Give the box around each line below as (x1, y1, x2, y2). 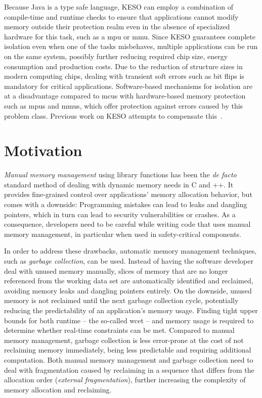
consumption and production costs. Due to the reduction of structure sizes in (4, 61, 243, 71)
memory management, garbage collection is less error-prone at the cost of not (4, 334, 244, 345)
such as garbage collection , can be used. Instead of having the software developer (4, 256, 253, 266)
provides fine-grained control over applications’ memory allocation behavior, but (4, 189, 252, 200)
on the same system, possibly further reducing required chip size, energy (4, 51, 228, 61)
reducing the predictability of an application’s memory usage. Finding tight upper (4, 305, 258, 315)
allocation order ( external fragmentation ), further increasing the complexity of (4, 374, 246, 385)
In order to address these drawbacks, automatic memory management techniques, (4, 245, 257, 256)
